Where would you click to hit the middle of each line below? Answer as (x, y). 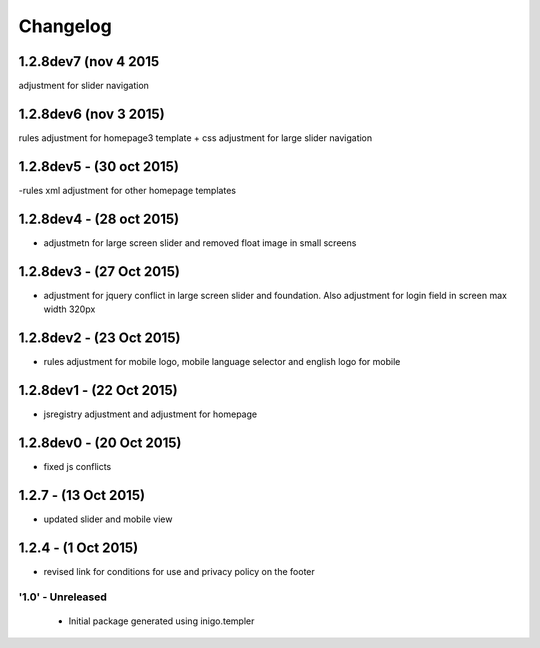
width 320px (69, 309)
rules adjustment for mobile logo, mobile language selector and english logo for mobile (222, 361)
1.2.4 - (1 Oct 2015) (78, 547)
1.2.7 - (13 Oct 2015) (81, 495)
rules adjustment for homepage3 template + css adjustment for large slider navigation (195, 137)
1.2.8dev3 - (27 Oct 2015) (99, 271)
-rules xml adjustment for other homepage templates (127, 190)
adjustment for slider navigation (84, 86)
